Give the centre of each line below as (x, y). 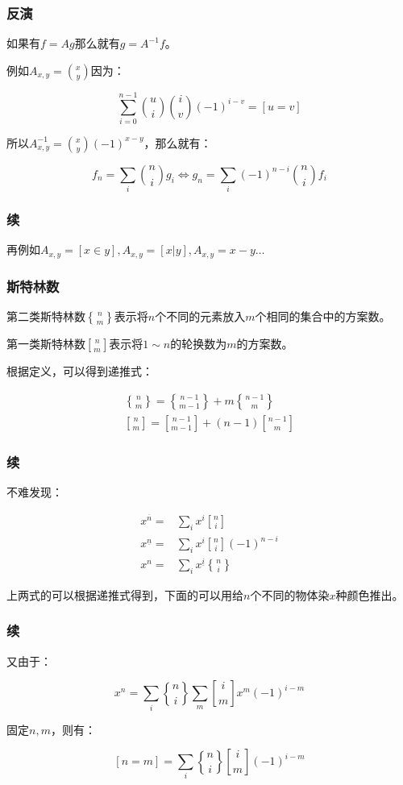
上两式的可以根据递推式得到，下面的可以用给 (125, 594)
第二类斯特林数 (46, 316)
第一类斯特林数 (46, 344)
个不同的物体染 (290, 594)
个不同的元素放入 (200, 316)
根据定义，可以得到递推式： (80, 371)
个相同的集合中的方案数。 (323, 316)
